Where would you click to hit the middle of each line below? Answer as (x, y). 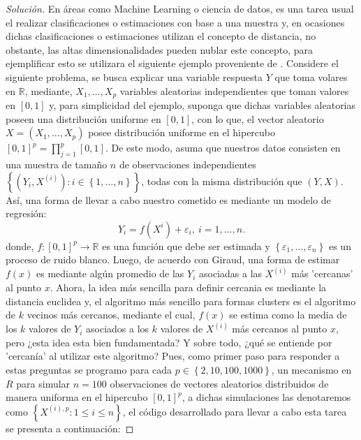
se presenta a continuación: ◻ (70, 428)
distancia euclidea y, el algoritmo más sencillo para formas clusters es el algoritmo (181, 301)
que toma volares (311, 76)
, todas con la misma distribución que (222, 181)
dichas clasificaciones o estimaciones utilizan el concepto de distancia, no (161, 36)
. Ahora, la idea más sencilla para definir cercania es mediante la (188, 287)
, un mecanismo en (311, 369)
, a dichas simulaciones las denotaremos (266, 397)
